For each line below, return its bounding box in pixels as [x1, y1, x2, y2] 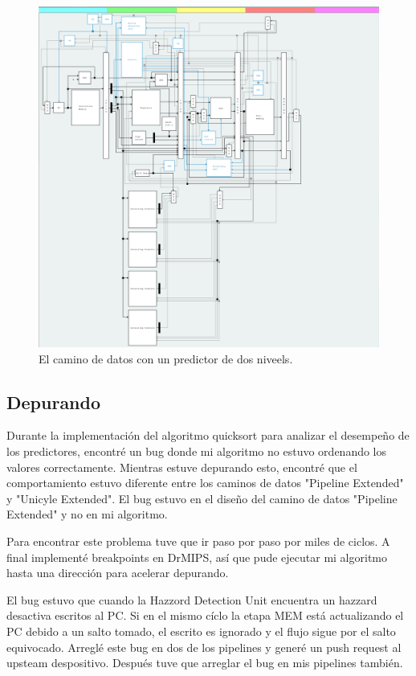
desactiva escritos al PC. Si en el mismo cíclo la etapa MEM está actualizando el [6, 607, 404, 624]
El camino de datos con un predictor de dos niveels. [39, 350, 293, 367]
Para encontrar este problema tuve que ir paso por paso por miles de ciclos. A [6, 532, 390, 549]
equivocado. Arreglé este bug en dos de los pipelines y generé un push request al [6, 638, 402, 655]
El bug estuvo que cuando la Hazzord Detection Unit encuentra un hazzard [6, 591, 377, 608]
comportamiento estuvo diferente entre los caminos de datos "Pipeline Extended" [6, 474, 404, 491]
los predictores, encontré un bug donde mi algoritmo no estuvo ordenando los [6, 442, 387, 459]
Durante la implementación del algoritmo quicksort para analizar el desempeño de [6, 427, 410, 444]
